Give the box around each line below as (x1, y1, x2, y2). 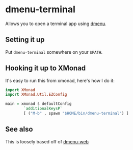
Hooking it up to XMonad (5, 64, 86, 73)
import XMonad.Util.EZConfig (5, 92, 67, 97)
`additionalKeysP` (23, 106, 63, 111)
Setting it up (5, 35, 45, 44)
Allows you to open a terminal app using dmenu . (5, 20, 107, 27)
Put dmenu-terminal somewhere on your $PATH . (5, 49, 103, 55)
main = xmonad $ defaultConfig (5, 101, 72, 106)
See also (5, 125, 33, 134)
